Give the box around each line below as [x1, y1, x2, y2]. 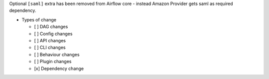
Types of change [21, 16, 57, 22]
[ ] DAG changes [34, 24, 68, 30]
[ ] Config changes [34, 30, 73, 37]
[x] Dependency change [34, 65, 84, 72]
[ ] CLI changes [34, 45, 66, 51]
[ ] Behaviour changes [34, 51, 80, 57]
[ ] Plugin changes [34, 59, 72, 65]
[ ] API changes [34, 37, 66, 43]
